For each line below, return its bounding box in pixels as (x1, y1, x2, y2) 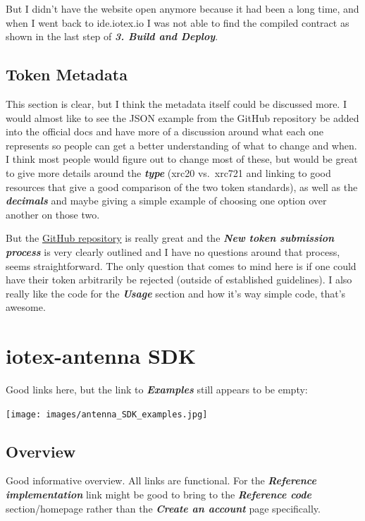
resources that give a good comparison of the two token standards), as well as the (6, 179, 358, 194)
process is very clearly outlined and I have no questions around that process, (6, 244, 340, 259)
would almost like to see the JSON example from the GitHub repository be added (6, 110, 359, 125)
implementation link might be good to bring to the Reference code (6, 487, 311, 502)
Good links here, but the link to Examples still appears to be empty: (6, 382, 308, 397)
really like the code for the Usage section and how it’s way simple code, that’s (6, 286, 346, 300)
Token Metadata (6, 63, 128, 85)
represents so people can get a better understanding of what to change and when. (6, 137, 357, 152)
